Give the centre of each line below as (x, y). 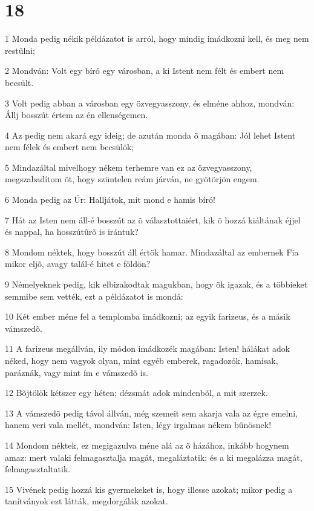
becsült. (19, 82)
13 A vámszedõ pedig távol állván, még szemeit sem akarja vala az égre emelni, (151, 413)
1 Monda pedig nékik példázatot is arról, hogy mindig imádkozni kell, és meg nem (157, 38)
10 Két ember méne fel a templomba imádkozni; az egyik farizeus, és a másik (148, 316)
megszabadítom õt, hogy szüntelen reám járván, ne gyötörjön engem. (132, 179)
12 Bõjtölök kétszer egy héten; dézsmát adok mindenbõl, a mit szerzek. (136, 393)
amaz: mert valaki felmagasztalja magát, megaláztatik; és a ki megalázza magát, (154, 457)
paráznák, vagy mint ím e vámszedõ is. (77, 372)
